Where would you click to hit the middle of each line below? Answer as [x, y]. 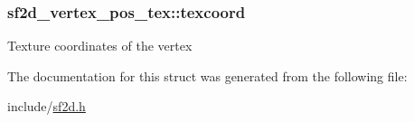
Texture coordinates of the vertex [100, 46]
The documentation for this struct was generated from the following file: [207, 75]
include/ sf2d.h [47, 106]
